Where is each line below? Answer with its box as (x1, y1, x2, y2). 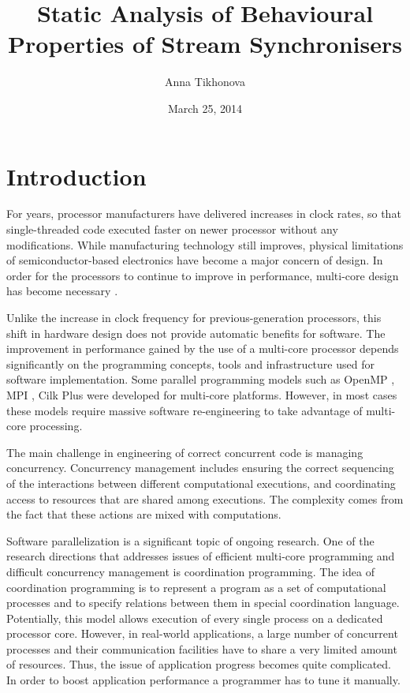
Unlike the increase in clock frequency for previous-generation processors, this (6, 309, 382, 325)
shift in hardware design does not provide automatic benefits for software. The (6, 324, 386, 341)
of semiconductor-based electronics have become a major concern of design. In (6, 252, 383, 268)
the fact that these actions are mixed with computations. (6, 506, 281, 523)
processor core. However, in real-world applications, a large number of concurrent (6, 625, 398, 642)
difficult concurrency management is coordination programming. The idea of (6, 563, 375, 579)
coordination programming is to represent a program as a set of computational (6, 579, 386, 595)
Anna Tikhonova (165, 73, 245, 90)
